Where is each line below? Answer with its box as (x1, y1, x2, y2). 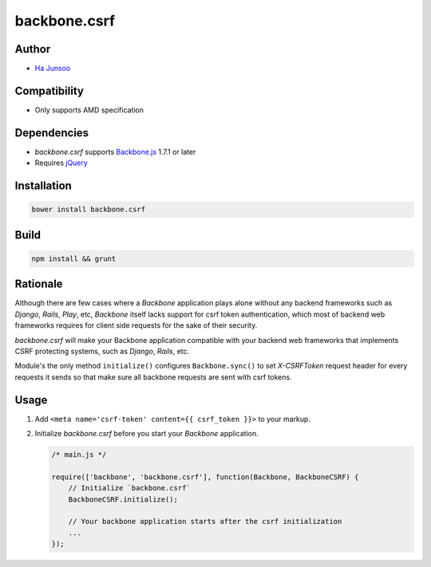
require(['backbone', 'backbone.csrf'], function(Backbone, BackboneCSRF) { (51, 472, 359, 482)
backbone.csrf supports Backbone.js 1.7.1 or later (34, 147, 196, 156)
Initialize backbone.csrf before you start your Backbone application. (34, 429, 259, 438)
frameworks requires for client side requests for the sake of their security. (14, 321, 258, 330)
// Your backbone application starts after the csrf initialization (68, 517, 342, 526)
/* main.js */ (51, 450, 107, 459)
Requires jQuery (34, 158, 88, 167)
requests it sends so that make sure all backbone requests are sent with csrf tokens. (14, 372, 292, 382)
